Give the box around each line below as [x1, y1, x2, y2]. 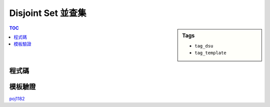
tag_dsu [194, 43, 213, 48]
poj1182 [9, 95, 25, 101]
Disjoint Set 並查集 [9, 7, 87, 18]
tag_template [194, 50, 227, 56]
